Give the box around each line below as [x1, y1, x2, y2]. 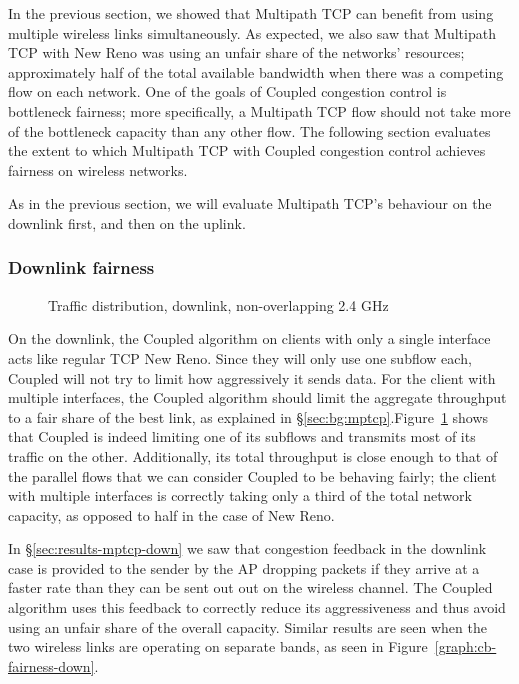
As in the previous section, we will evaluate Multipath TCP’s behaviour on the [8, 193, 492, 214]
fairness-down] [8, 655, 95, 676]
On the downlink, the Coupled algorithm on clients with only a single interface [8, 328, 491, 349]
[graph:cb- [434, 636, 497, 657]
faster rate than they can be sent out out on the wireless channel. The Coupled [8, 577, 493, 598]
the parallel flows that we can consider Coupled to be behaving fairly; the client [8, 465, 497, 486]
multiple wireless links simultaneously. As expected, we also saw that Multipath [8, 22, 496, 43]
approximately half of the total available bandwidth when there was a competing [8, 61, 504, 82]
